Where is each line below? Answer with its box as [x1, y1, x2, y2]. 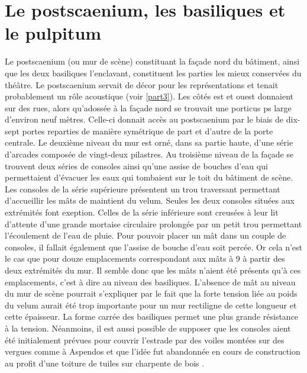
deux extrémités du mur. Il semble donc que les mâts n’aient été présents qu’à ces [5, 264, 301, 276]
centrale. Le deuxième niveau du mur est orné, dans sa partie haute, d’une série [5, 136, 293, 149]
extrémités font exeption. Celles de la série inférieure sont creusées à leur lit [5, 206, 279, 218]
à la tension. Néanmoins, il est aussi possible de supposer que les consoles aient [5, 321, 291, 334]
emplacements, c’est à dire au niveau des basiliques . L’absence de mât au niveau [5, 275, 296, 288]
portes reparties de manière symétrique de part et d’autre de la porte [22, 124, 273, 137]
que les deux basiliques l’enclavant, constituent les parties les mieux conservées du [5, 66, 302, 79]
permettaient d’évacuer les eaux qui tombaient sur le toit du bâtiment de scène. [5, 171, 293, 184]
